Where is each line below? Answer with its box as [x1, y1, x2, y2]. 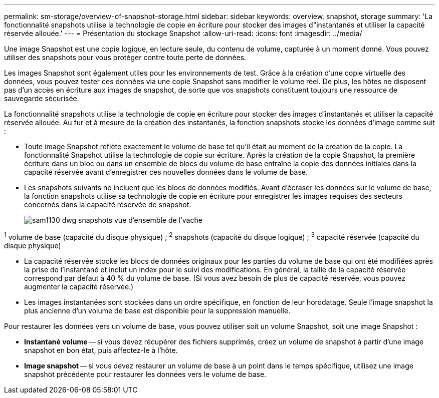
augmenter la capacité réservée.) [24, 282, 134, 291]
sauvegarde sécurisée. [4, 94, 79, 103]
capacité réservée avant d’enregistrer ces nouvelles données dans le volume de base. [24, 168, 308, 176]
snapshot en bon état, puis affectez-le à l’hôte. [24, 345, 178, 354]
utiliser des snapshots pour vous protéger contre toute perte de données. [4, 53, 247, 62]
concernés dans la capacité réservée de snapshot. [24, 200, 191, 209]
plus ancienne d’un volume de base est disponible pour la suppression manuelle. [24, 306, 291, 315]
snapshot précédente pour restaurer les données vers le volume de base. [24, 369, 267, 378]
